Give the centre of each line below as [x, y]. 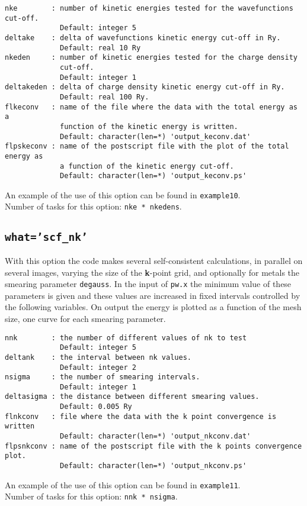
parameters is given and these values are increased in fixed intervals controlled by [153, 295]
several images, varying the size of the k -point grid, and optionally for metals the [152, 272]
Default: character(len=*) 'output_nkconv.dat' [156, 436]
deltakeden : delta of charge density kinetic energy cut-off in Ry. [145, 87]
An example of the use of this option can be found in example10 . [123, 194]
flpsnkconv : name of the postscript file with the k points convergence [153, 446]
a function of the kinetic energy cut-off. [147, 166]
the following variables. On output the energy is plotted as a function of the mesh [153, 307]
